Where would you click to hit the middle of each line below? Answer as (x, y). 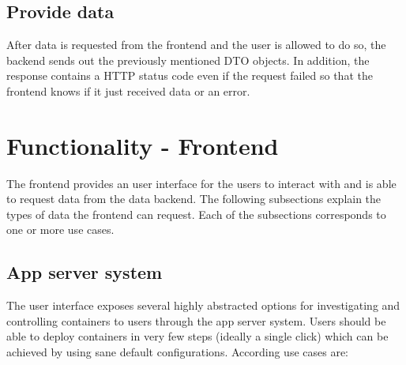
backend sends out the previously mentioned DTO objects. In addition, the (188, 60)
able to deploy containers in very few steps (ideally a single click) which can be (197, 336)
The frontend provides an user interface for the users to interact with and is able (201, 183)
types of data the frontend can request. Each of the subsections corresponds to (196, 214)
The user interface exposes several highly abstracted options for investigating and (203, 305)
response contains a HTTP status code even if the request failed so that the (190, 75)
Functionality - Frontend (143, 145)
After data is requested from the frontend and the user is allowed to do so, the (196, 45)
